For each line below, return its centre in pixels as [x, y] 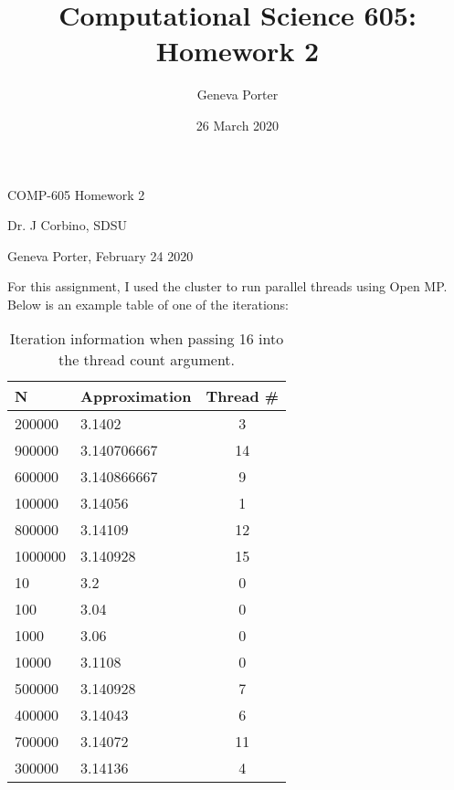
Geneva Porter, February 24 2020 [100, 255]
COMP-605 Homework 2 [76, 194]
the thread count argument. [147, 360]
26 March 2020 [238, 125]
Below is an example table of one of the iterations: [148, 304]
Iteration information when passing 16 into [147, 339]
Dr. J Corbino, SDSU [67, 225]
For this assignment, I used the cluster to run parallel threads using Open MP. [227, 286]
